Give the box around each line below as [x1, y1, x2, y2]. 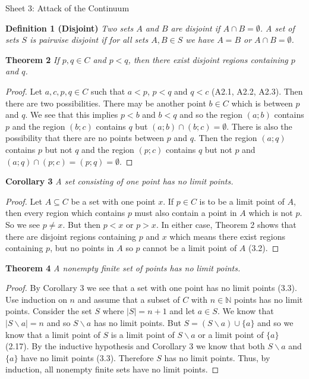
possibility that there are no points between [5, 131, 165, 144]
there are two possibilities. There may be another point [5, 96, 206, 109]
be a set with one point [71, 195, 156, 207]
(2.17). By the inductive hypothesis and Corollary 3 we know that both [5, 340, 265, 352]
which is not [248, 206, 293, 219]
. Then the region [193, 131, 257, 144]
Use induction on [5, 293, 67, 305]
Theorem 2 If [5, 53, 59, 65]
